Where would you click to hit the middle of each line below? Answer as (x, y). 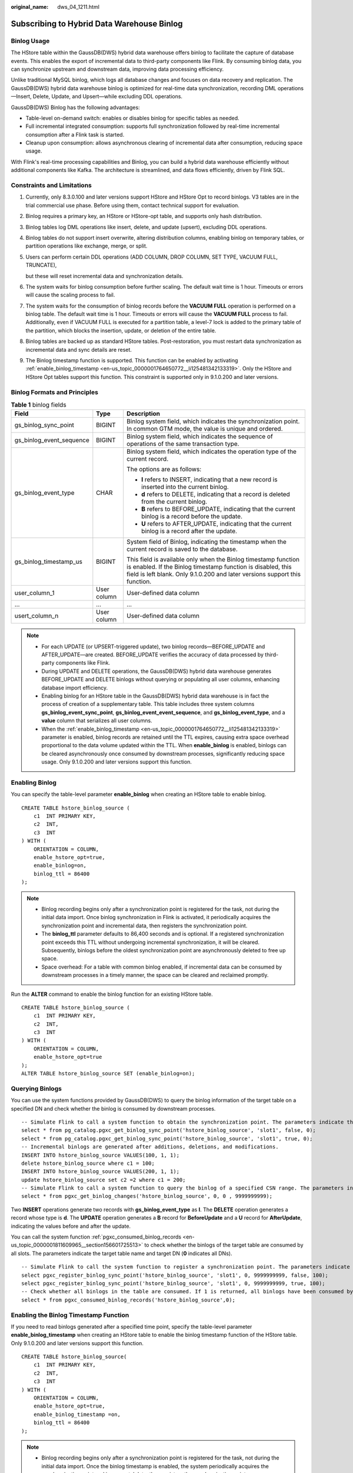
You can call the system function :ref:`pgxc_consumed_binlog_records (96, 1237)
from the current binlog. (174, 502)
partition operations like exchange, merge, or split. (86, 246)
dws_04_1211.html (79, 7)
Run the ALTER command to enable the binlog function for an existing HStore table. (112, 994)
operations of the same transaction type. (183, 444)
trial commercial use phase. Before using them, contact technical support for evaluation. (132, 205)
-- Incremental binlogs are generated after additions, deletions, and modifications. (150, 1147)
